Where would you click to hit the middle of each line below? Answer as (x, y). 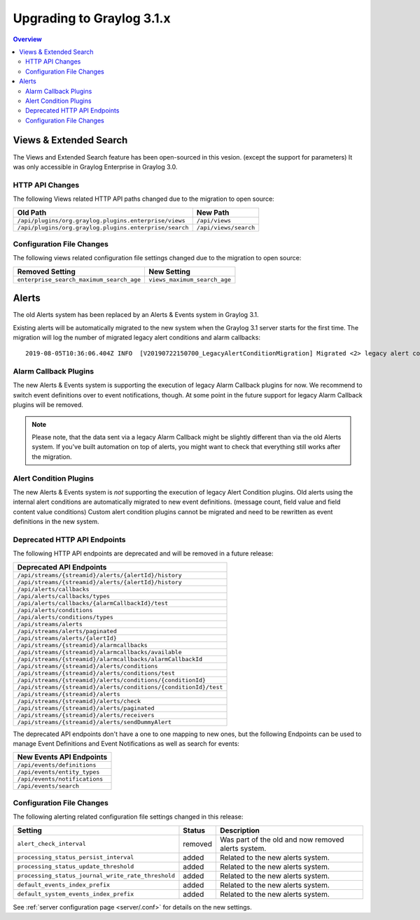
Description (240, 830)
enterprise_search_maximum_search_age (79, 279)
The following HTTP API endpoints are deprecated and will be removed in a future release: (143, 553)
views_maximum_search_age (189, 279)
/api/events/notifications (60, 779)
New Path (213, 212)
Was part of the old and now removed (282, 840)
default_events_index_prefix (64, 885)
